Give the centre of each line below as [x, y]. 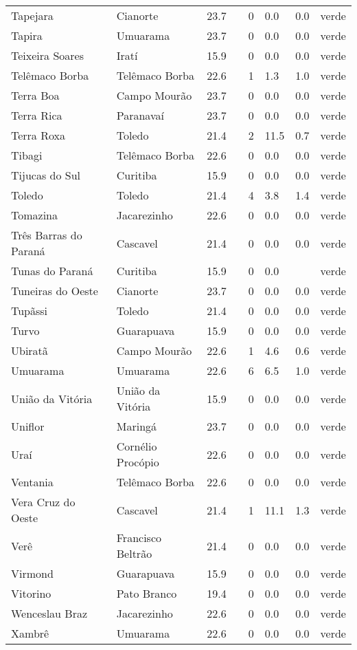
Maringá [137, 426]
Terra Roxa [38, 135]
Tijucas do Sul [46, 175]
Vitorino [31, 593]
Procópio [138, 462]
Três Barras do [47, 235]
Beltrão [134, 553]
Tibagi [27, 155]
